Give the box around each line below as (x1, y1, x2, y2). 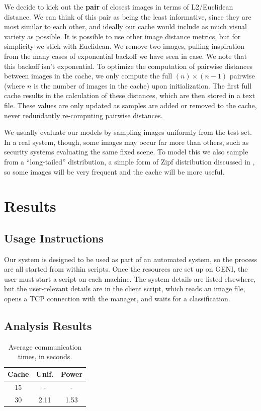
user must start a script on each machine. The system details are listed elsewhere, (4, 273, 256, 284)
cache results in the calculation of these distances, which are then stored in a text (4, 90, 255, 101)
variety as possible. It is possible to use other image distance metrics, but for (4, 31, 241, 41)
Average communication (8, 341, 82, 352)
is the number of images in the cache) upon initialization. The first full (33, 80, 252, 91)
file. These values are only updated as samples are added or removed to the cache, (4, 100, 257, 110)
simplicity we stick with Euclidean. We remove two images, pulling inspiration (4, 41, 245, 51)
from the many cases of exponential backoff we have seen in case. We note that (4, 50, 247, 61)
